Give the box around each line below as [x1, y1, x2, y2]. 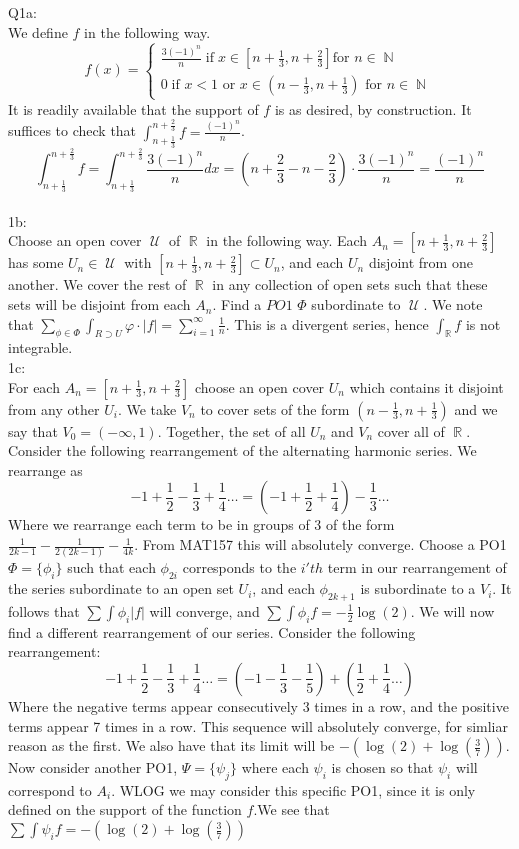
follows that [8, 600, 80, 621]
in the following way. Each [206, 230, 368, 251]
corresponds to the [182, 557, 297, 578]
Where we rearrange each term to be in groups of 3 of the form [8, 514, 395, 535]
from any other [8, 398, 100, 419]
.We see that [253, 799, 330, 820]
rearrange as [8, 459, 83, 480]
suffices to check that [8, 120, 137, 141]
